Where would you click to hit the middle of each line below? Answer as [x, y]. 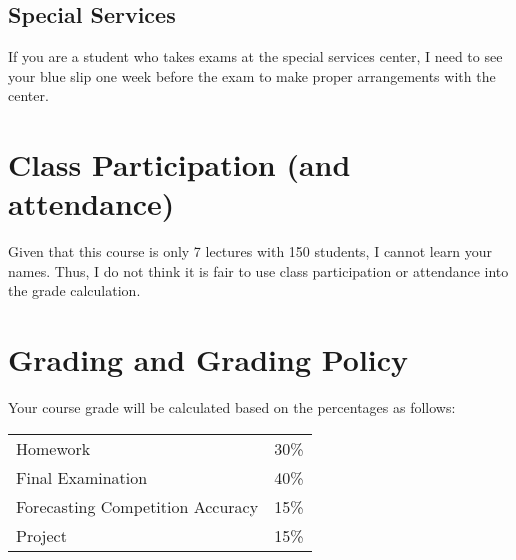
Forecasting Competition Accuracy [137, 506]
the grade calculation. [74, 290]
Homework [53, 448]
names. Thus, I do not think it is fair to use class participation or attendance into [258, 270]
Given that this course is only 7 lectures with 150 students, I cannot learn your [250, 251]
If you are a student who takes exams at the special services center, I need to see [255, 56]
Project [41, 535]
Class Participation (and [179, 164]
